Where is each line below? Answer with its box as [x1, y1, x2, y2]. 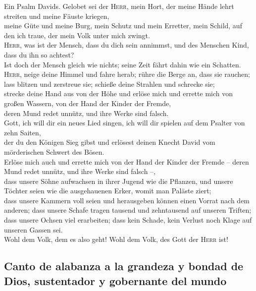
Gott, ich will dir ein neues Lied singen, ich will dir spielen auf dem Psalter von [4, 117, 245, 128]
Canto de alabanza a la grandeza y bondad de [4, 258, 244, 274]
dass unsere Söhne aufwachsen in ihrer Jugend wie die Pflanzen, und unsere [4, 175, 233, 186]
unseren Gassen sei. [4, 224, 63, 234]
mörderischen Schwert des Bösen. [4, 146, 104, 157]
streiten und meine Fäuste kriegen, [4, 10, 109, 21]
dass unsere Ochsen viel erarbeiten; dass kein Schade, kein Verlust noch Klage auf [4, 215, 252, 225]
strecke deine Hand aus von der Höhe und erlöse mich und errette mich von [4, 88, 233, 99]
